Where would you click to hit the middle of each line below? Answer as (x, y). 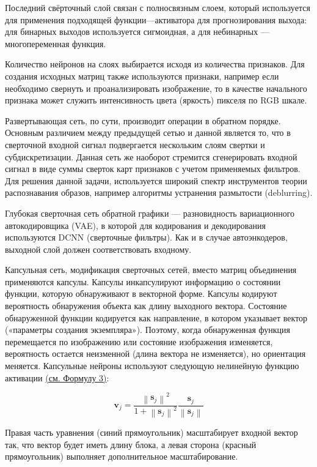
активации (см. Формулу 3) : (57, 377)
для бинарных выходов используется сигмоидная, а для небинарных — (137, 32)
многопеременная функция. (56, 43)
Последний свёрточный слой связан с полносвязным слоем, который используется (158, 7)
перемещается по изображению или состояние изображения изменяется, (139, 341)
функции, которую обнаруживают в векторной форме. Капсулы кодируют (141, 293)
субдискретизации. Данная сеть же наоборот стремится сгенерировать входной (151, 156)
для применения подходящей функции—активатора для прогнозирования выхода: (156, 19)
